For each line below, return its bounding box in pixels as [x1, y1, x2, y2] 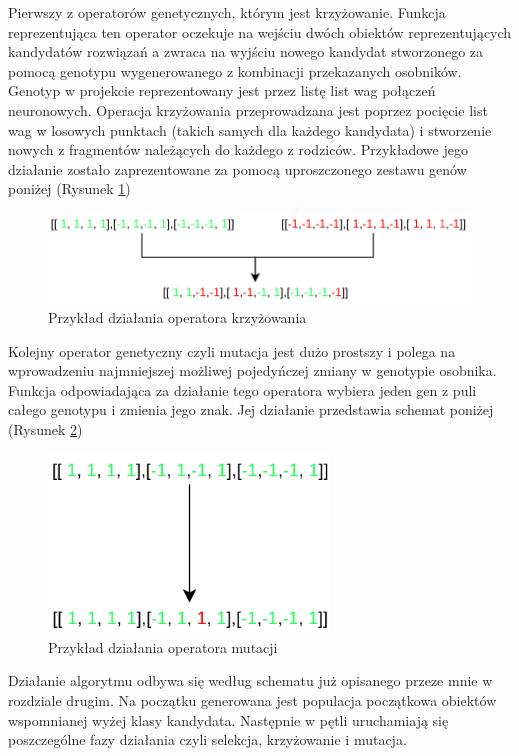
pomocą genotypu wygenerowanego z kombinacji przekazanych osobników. [8, 60, 462, 81]
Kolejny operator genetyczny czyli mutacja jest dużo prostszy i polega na [8, 340, 456, 361]
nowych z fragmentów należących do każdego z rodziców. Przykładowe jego [8, 139, 468, 160]
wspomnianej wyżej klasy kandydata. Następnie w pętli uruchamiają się [8, 709, 449, 730]
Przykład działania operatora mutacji [48, 636, 278, 657]
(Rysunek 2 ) [8, 419, 83, 439]
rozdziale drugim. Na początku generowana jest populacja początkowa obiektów [8, 689, 497, 710]
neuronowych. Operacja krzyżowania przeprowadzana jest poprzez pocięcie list [8, 99, 488, 120]
